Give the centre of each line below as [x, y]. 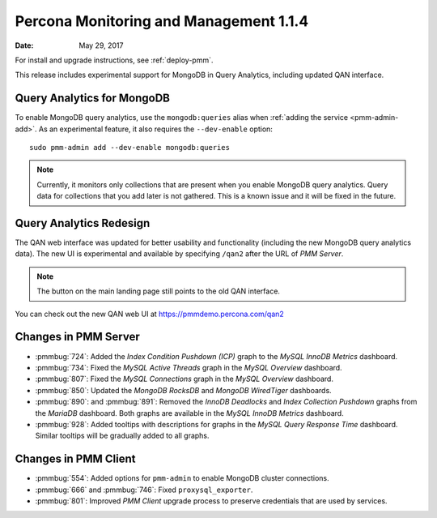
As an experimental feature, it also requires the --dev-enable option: [155, 129]
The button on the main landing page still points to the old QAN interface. [159, 291]
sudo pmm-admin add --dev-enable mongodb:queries [130, 148]
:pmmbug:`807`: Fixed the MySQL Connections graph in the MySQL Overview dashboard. [184, 379]
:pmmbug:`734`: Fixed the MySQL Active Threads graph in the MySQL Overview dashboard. [189, 367]
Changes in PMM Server [78, 337]
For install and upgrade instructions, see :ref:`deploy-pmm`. [114, 60]
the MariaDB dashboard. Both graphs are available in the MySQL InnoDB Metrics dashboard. [189, 413]
